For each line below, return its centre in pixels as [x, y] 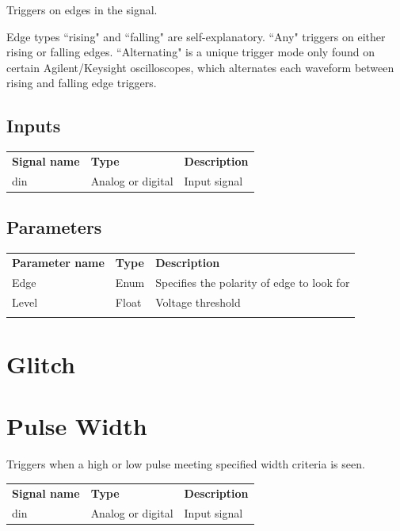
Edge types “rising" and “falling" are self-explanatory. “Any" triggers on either [196, 36]
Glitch [41, 364]
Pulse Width [77, 426]
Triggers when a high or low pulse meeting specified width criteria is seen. [186, 464]
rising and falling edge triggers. [82, 83]
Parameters [54, 227]
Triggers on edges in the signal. [82, 10]
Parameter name [58, 262]
